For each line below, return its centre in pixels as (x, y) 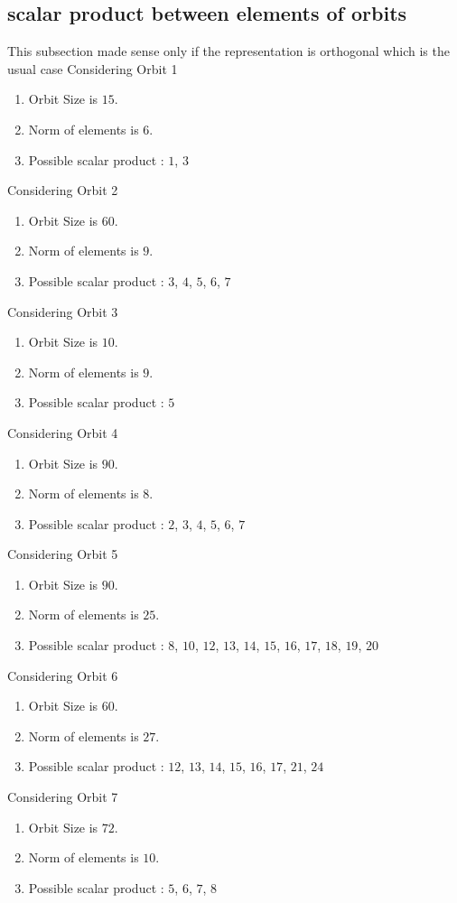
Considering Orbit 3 (63, 311)
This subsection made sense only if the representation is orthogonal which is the (228, 51)
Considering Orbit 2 (63, 190)
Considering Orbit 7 (63, 797)
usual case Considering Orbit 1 (93, 68)
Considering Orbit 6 (63, 675)
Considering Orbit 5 (63, 554)
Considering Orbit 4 (63, 432)
